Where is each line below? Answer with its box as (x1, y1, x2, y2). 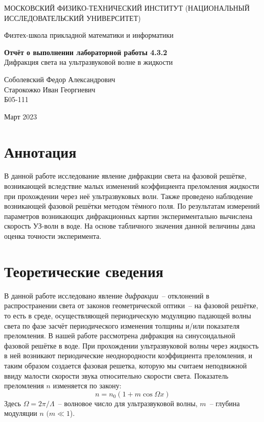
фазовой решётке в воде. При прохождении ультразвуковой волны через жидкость (4, 340, 259, 351)
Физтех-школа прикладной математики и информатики (4, 30, 174, 40)
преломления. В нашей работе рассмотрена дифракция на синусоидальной (4, 330, 235, 341)
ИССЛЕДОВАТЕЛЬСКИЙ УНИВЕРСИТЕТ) (4, 12, 141, 23)
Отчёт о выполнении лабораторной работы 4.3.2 (4, 46, 167, 57)
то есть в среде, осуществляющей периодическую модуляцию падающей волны (4, 310, 251, 320)
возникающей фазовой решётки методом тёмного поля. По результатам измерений (4, 201, 260, 211)
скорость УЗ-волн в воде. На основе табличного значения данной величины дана (4, 220, 255, 231)
